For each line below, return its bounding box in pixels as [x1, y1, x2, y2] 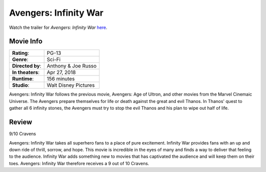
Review [9, 118, 33, 126]
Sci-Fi [47, 56, 61, 63]
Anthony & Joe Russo [47, 63, 97, 70]
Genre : [12, 56, 29, 63]
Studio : [12, 82, 30, 89]
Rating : [12, 49, 30, 56]
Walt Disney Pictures [47, 82, 95, 89]
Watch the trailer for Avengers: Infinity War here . [9, 25, 108, 30]
